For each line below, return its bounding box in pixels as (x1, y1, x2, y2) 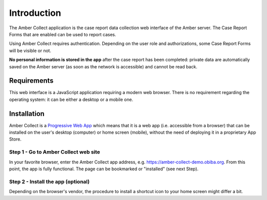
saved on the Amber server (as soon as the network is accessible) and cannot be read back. (9, 63, 198, 69)
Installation (9, 109, 44, 118)
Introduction (9, 7, 61, 18)
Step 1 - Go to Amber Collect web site (9, 149, 100, 155)
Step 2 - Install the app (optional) (9, 178, 90, 185)
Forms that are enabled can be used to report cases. (9, 31, 116, 37)
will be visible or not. (9, 48, 51, 53)
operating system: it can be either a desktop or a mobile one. (9, 97, 133, 102)
